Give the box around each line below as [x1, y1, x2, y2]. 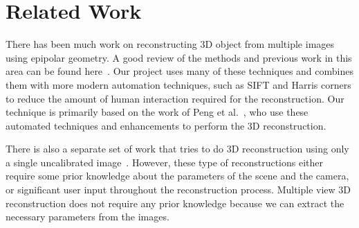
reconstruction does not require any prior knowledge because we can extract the [6, 195, 344, 210]
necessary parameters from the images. [6, 209, 169, 224]
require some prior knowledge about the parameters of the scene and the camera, [6, 168, 349, 183]
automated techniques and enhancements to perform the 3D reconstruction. [6, 118, 326, 132]
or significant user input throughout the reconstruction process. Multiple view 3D [6, 182, 351, 197]
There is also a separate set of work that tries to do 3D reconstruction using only [6, 141, 349, 156]
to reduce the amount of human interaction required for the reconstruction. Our [6, 91, 344, 105]
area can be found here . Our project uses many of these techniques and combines [6, 64, 353, 78]
